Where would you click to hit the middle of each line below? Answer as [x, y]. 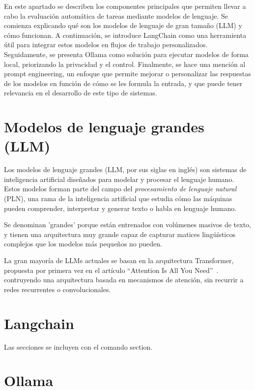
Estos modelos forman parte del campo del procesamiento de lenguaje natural [120, 189]
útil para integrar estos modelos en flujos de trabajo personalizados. [106, 45]
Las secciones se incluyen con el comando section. [78, 346]
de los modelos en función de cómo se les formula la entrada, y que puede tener [123, 83]
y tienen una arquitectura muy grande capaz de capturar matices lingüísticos [120, 234]
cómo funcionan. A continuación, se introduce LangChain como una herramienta [125, 35]
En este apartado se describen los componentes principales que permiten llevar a [125, 6]
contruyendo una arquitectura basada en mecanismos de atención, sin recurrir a [124, 280]
